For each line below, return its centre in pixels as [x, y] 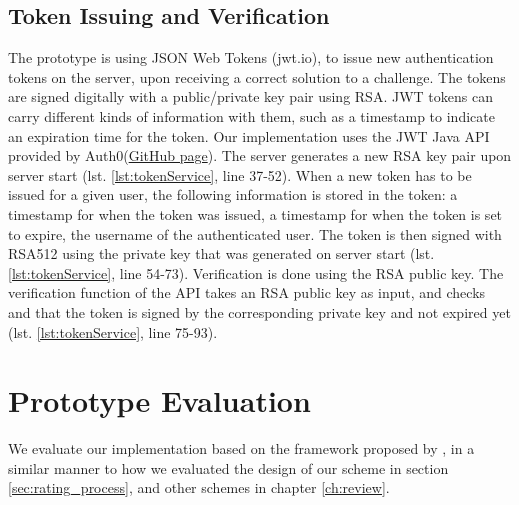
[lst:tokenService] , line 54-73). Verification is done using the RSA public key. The [256, 272]
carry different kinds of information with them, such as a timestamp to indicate [251, 115]
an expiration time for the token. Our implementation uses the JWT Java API [249, 135]
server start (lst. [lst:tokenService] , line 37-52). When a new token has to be [240, 174]
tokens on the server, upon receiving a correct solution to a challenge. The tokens [257, 76]
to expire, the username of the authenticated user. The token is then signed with [255, 233]
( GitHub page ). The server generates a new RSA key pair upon [317, 155]
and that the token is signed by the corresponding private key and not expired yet [259, 311]
